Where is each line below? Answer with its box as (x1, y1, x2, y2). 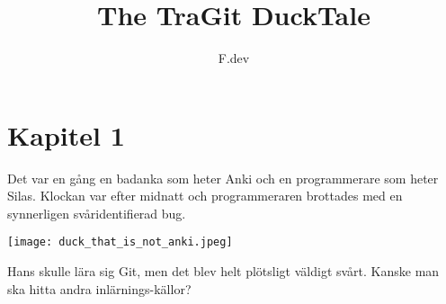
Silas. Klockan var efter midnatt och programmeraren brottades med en (7, 186, 403, 205)
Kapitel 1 (7, 116, 125, 153)
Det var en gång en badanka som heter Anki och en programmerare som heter (7, 168, 439, 187)
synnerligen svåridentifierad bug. (7, 203, 186, 222)
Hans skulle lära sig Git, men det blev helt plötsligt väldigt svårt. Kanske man (7, 262, 440, 281)
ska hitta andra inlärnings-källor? (7, 279, 192, 298)
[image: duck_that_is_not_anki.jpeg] (7, 236, 233, 249)
